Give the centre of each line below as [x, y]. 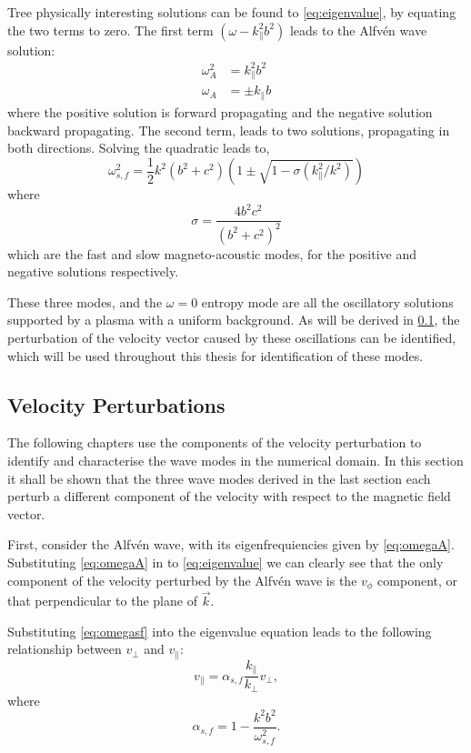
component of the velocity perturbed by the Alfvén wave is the [182, 580]
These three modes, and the [85, 301]
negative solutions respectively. [93, 271]
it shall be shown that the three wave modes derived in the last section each [219, 478]
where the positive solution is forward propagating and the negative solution [220, 111]
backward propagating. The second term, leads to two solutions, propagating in [229, 130]
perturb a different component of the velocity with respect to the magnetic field [229, 496]
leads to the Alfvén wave [358, 30]
